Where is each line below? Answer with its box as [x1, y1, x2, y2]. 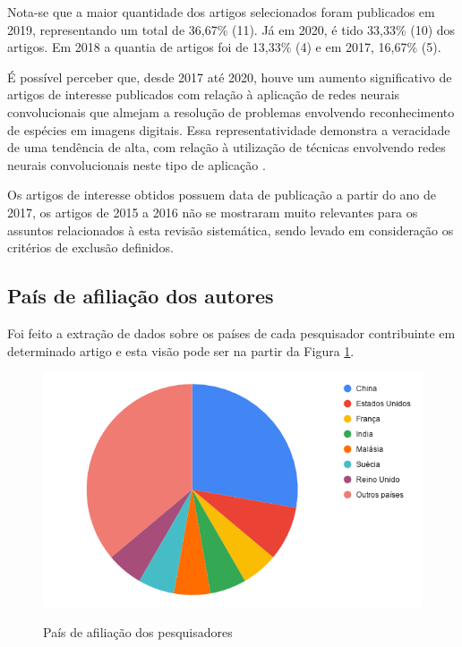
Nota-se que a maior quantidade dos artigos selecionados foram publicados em [7, 3, 435, 21]
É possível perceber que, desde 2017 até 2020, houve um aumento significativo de [7, 67, 452, 86]
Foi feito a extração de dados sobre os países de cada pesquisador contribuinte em [7, 323, 456, 342]
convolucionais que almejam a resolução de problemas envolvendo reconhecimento [7, 102, 455, 121]
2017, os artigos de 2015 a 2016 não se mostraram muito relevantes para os [7, 202, 418, 221]
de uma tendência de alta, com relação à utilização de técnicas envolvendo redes [7, 138, 446, 157]
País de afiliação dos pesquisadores [43, 622, 233, 641]
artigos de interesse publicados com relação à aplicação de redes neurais [7, 85, 400, 104]
